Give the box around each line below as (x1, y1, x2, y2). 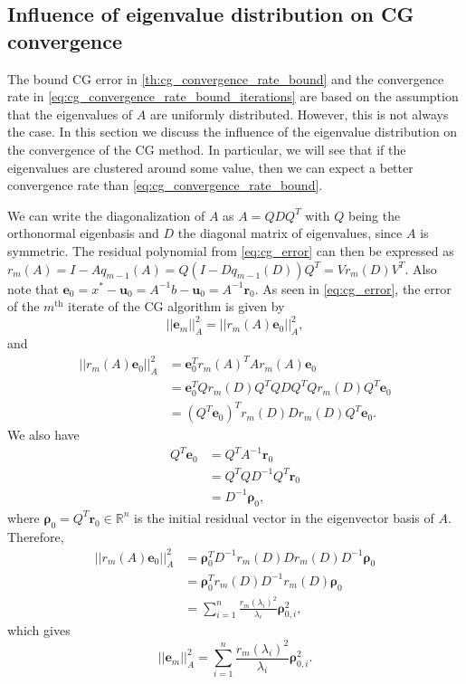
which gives (7, 621, 71, 640)
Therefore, (7, 527, 64, 546)
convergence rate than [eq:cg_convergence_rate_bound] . (7, 176, 323, 195)
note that (7, 279, 59, 298)
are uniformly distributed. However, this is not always (149, 104, 449, 123)
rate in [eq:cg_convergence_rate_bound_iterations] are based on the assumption (7, 87, 459, 106)
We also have (7, 425, 80, 444)
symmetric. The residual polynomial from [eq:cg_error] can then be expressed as (7, 241, 454, 260)
